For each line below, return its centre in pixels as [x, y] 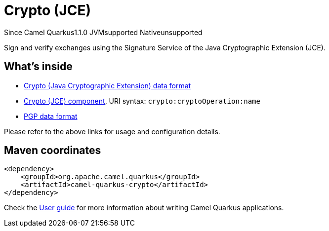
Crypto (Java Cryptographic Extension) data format [107, 85]
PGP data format [51, 116]
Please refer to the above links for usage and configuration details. [112, 131]
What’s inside [38, 67]
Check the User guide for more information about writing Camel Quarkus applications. [144, 208]
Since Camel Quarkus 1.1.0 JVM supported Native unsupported [103, 32]
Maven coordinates [53, 151]
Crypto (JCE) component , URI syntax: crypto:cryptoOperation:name [142, 101]
